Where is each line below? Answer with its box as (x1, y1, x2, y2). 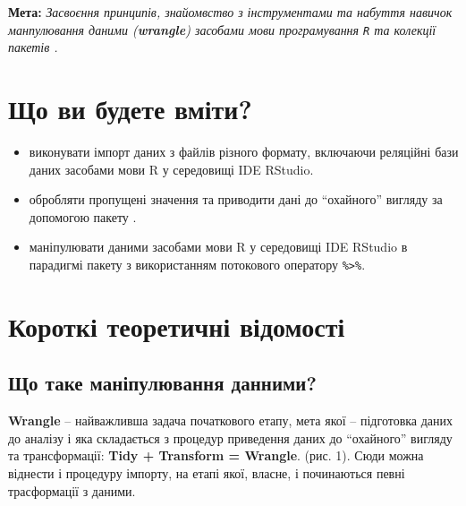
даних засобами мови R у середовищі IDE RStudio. (29, 159, 314, 178)
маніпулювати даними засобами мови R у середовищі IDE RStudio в (29, 237, 408, 256)
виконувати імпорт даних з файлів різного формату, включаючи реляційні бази (29, 142, 459, 160)
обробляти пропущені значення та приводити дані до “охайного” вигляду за (29, 190, 443, 209)
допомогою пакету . (29, 207, 137, 226)
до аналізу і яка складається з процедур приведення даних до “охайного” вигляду (8, 428, 453, 447)
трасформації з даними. (8, 481, 136, 500)
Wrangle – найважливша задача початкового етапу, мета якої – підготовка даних (8, 411, 453, 430)
